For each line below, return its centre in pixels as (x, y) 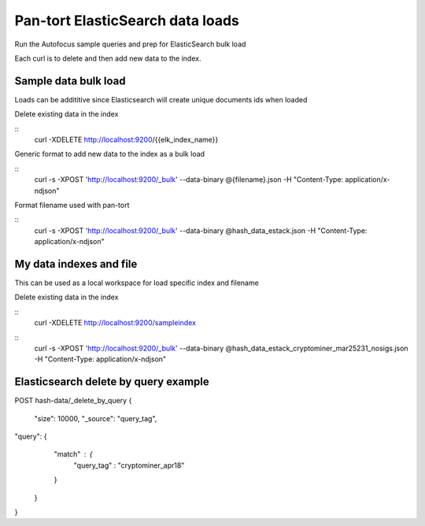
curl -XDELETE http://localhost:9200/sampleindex (115, 323)
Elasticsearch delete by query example (112, 382)
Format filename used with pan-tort (72, 205)
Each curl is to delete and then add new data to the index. (108, 58)
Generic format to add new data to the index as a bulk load (109, 154)
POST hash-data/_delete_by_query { (73, 401)
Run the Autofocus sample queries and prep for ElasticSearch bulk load (130, 44)
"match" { (73, 454)
